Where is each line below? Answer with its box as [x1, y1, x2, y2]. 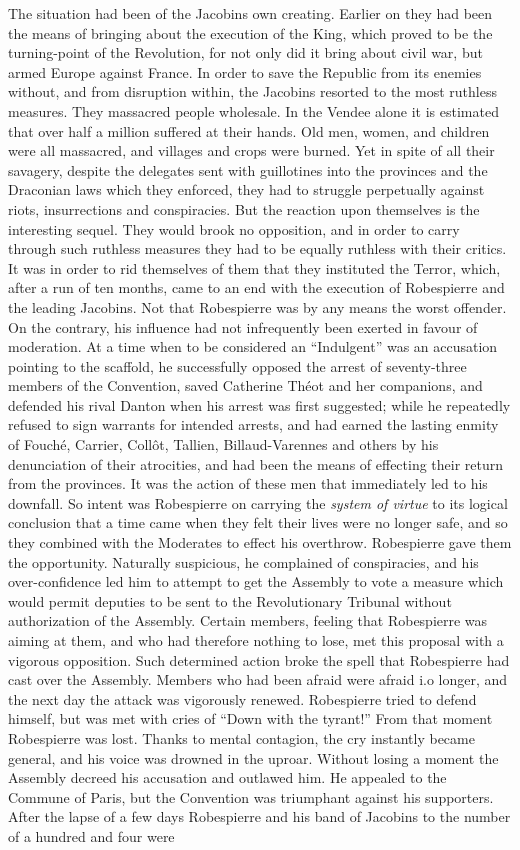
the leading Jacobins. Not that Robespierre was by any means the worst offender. [8, 296, 507, 317]
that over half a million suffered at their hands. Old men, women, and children [8, 120, 490, 141]
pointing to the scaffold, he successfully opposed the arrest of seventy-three [8, 355, 467, 376]
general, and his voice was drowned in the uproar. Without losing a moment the [8, 747, 499, 768]
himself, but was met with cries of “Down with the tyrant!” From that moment [8, 708, 493, 729]
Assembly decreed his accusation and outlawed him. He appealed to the [8, 767, 447, 788]
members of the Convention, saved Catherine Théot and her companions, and [8, 375, 483, 396]
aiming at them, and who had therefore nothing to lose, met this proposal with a [8, 630, 504, 650]
